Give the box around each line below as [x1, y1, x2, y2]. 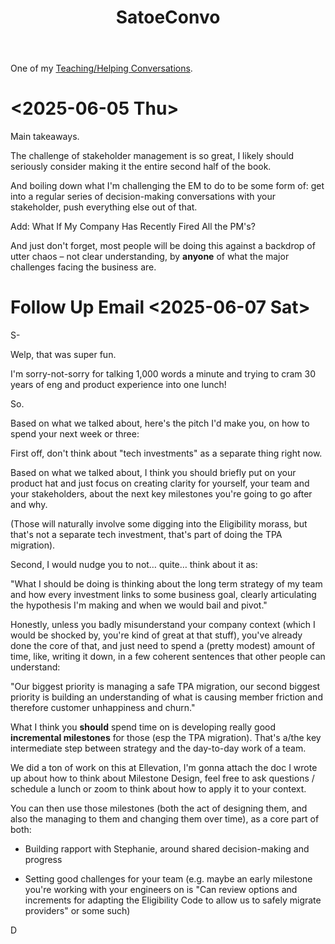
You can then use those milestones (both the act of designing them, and [10, 802, 308, 815]
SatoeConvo [115, 6, 221, 29]
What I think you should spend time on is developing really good [10, 721, 277, 733]
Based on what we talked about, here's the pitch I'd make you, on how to [10, 417, 310, 430]
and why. [10, 499, 48, 511]
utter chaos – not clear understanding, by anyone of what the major [10, 251, 290, 263]
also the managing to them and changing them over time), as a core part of [10, 813, 320, 825]
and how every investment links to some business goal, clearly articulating [10, 589, 317, 601]
